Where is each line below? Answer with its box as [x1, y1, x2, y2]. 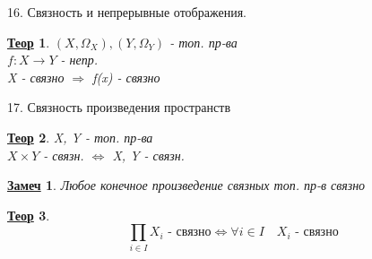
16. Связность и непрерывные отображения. [7, 3, 247, 21]
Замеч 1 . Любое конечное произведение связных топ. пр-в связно [7, 176, 366, 194]
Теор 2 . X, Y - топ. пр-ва [7, 127, 153, 146]
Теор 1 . [7, 32, 50, 51]
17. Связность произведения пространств [7, 98, 230, 117]
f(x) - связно [92, 67, 160, 86]
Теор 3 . [7, 205, 50, 224]
